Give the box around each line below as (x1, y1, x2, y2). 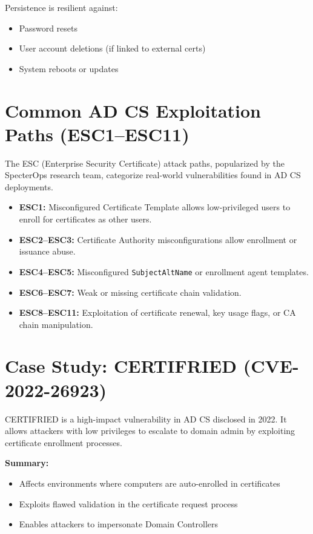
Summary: (5, 456, 49, 469)
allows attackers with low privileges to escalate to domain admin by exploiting (5, 424, 295, 437)
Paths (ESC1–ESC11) (5, 121, 189, 146)
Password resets (19, 21, 78, 34)
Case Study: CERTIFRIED (5, 353, 237, 378)
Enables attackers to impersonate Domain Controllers (19, 518, 219, 530)
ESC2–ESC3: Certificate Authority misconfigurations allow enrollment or (19, 233, 297, 245)
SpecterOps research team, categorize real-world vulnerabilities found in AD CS (5, 169, 301, 181)
